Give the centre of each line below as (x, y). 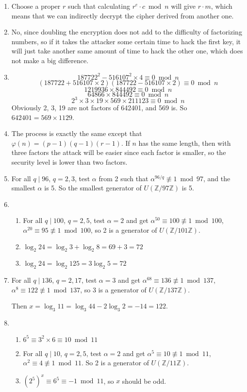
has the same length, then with (185, 143)
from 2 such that (123, 178)
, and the (217, 178)
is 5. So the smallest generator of (93, 188)
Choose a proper (36, 6)
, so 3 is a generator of (113, 289)
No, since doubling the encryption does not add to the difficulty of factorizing (127, 32)
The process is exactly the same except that (77, 133)
